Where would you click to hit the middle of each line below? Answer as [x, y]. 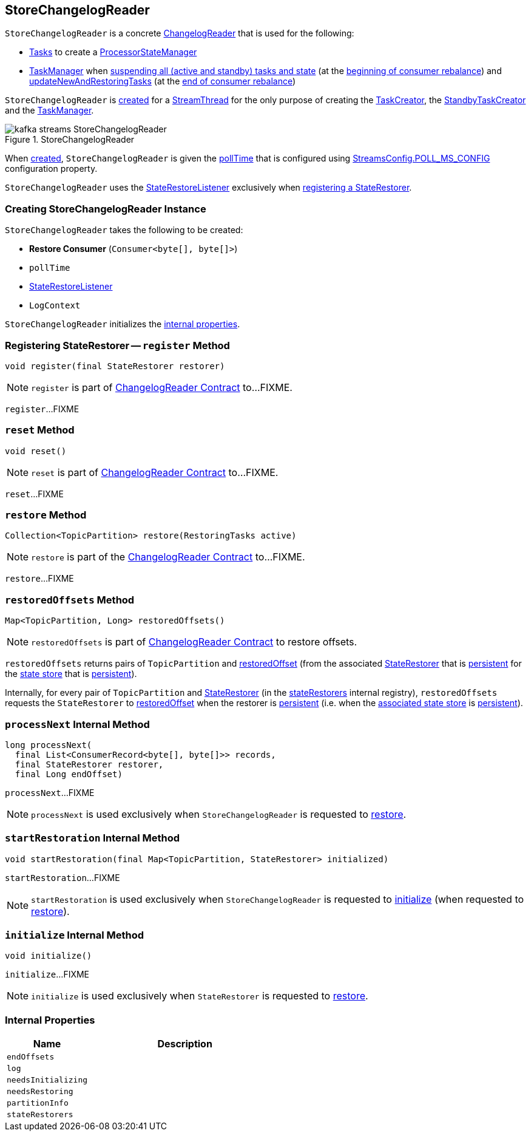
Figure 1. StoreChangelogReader [70, 140]
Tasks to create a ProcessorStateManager [113, 52]
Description [185, 1044]
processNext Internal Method [77, 724]
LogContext [55, 306]
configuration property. [51, 169]
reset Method [40, 430]
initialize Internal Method [75, 935]
